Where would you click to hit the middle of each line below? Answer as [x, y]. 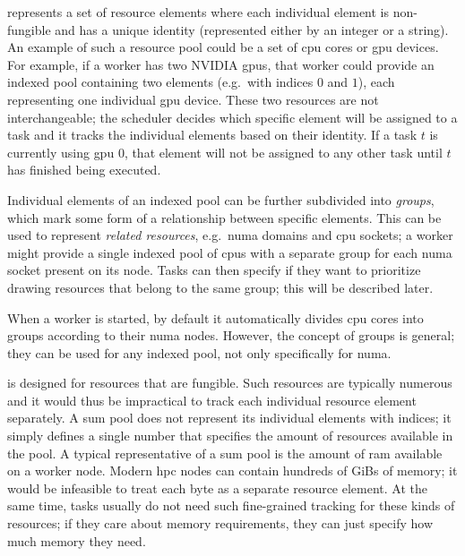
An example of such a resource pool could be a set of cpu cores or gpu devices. [223, 47]
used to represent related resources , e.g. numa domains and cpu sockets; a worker [230, 235]
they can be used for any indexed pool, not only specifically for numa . [199, 352]
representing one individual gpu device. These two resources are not [193, 99]
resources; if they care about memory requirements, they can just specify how [220, 523]
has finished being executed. [84, 170]
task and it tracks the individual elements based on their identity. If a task [212, 135]
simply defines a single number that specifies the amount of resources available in [230, 436]
